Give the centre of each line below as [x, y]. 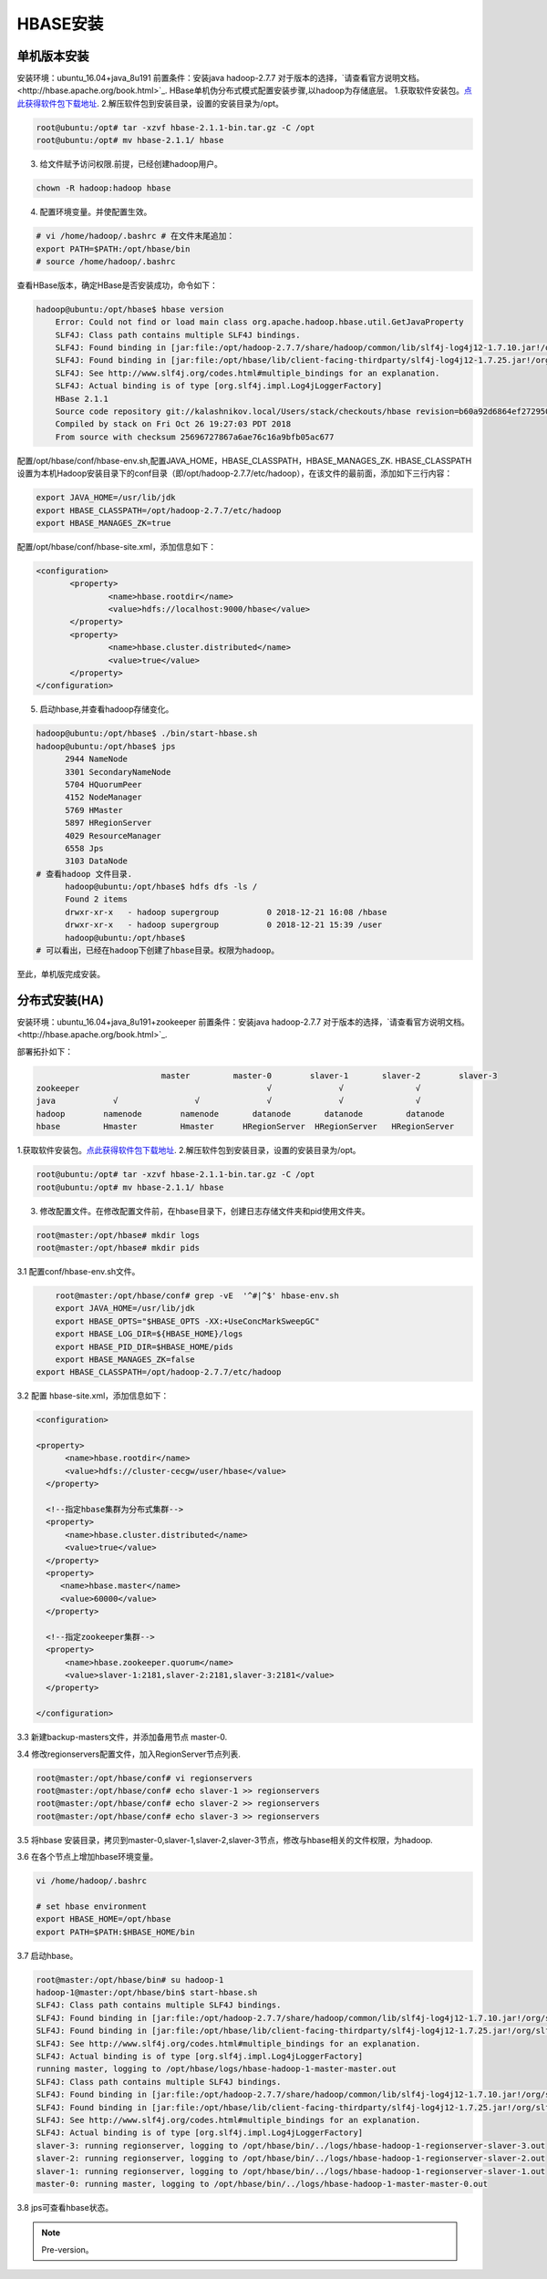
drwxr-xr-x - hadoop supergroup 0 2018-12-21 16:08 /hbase [226, 912]
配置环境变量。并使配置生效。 [96, 212]
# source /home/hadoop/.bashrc [106, 261]
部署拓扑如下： [45, 1051]
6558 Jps [84, 848]
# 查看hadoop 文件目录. [84, 874]
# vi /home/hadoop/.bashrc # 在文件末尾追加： [135, 236]
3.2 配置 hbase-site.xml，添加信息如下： [93, 1396]
